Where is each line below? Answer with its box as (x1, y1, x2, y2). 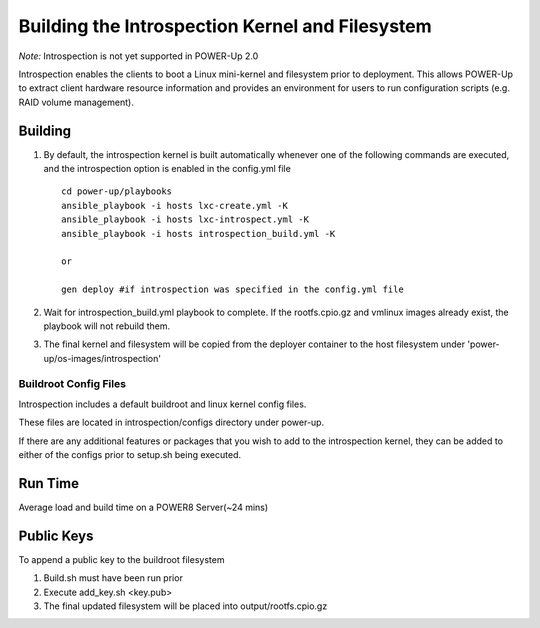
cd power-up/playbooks (61, 186, 173, 197)
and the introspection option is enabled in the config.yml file (43, 163, 292, 175)
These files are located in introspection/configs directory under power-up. (18, 416, 325, 429)
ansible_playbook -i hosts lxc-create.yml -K (61, 200, 289, 211)
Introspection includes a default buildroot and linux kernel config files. (18, 398, 307, 410)
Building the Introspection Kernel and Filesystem (18, 15, 432, 37)
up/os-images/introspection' (43, 352, 162, 364)
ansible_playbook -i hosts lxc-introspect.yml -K (61, 214, 310, 225)
